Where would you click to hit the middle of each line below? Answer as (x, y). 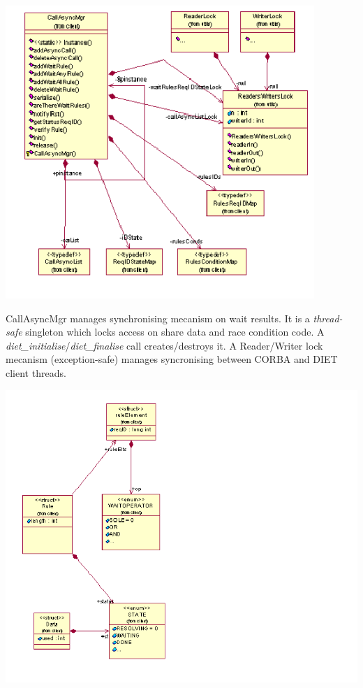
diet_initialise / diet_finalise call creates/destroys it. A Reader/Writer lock (164, 345)
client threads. (36, 372)
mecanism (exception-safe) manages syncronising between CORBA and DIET (172, 359)
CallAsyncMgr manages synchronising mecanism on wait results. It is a (158, 318)
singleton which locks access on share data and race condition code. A (175, 332)
